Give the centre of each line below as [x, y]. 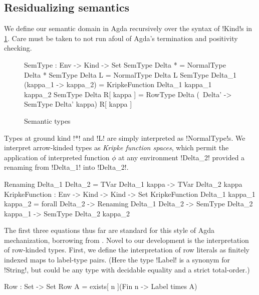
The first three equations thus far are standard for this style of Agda [109, 230]
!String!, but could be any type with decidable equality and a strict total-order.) [127, 269]
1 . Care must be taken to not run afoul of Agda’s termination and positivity [121, 38]
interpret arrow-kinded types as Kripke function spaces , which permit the [116, 147]
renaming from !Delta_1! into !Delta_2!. [66, 167]
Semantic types [47, 120]
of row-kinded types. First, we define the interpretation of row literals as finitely [127, 250]
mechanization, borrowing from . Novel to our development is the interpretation [126, 240]
